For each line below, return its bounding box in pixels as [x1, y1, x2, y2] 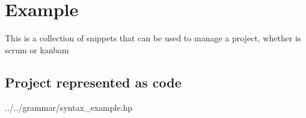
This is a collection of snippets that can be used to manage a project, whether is [5, 32, 301, 44]
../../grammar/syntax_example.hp [5, 101, 133, 113]
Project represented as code [5, 72, 182, 91]
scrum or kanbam [5, 43, 69, 56]
